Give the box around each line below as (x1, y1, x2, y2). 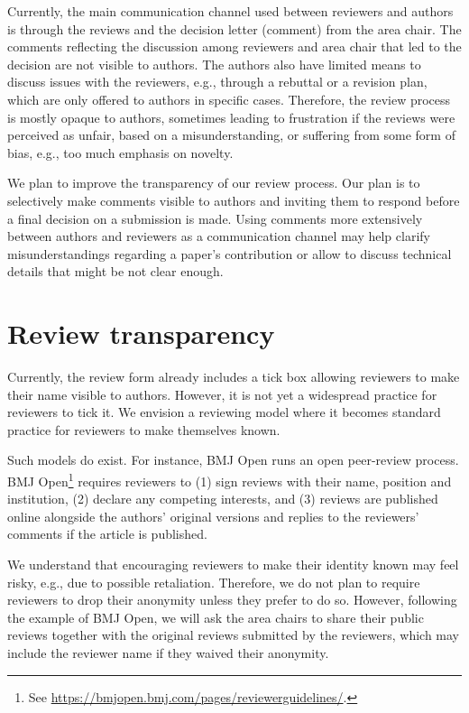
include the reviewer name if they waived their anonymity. (7, 644, 329, 662)
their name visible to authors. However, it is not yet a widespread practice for (7, 384, 437, 403)
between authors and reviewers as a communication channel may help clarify (7, 227, 430, 245)
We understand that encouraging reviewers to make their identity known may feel (7, 555, 459, 574)
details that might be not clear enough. (7, 262, 224, 281)
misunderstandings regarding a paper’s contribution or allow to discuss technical (7, 244, 452, 263)
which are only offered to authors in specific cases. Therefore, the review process (7, 89, 451, 108)
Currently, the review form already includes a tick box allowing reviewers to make (7, 367, 460, 386)
